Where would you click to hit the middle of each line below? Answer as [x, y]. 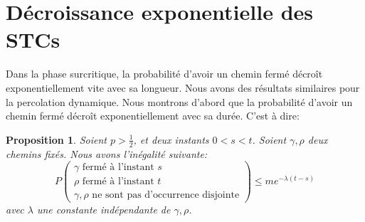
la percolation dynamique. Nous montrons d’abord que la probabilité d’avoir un [179, 101]
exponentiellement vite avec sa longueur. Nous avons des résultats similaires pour [183, 87]
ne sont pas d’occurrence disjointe [166, 195]
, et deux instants [171, 139]
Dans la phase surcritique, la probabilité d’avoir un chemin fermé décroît [164, 74]
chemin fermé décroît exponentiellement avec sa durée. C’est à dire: [153, 116]
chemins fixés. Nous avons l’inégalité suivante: [107, 153]
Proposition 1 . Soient [56, 139]
